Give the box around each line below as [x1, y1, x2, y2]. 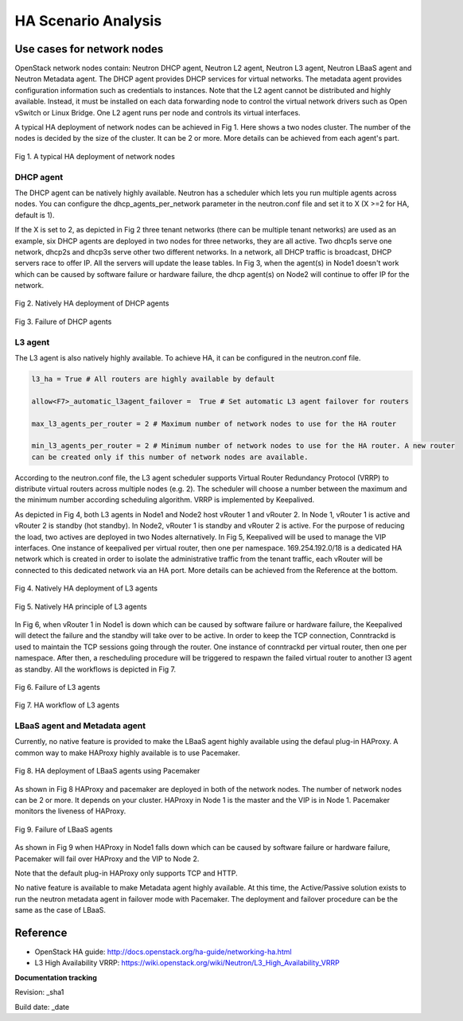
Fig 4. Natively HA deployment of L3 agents [14, 583, 158, 593]
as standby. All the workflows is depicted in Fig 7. [14, 664, 177, 674]
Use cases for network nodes [14, 42, 164, 56]
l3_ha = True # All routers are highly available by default [31, 374, 275, 384]
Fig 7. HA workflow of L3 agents [14, 700, 119, 710]
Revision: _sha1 [14, 988, 64, 997]
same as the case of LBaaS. [14, 906, 107, 915]
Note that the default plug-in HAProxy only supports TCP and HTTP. [14, 868, 238, 878]
